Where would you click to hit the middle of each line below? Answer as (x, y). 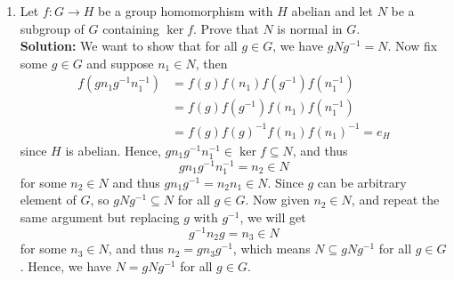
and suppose (120, 63)
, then (211, 63)
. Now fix (413, 46)
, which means (272, 249)
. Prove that (226, 28)
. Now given (277, 200)
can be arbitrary (362, 182)
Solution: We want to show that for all (129, 46)
